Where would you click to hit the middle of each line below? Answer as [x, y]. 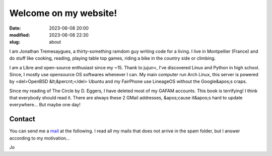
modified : [20, 35]
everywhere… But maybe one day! [45, 105]
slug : [15, 42]
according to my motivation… [40, 138]
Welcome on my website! [63, 13]
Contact [22, 119]
